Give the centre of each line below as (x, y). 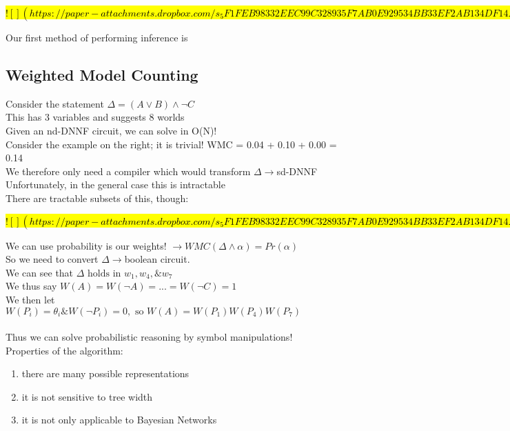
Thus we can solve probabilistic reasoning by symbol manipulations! (149, 337)
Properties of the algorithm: (64, 350)
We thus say (31, 286)
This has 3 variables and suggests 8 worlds (95, 117)
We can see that (40, 272)
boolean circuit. (157, 259)
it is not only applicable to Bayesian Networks (119, 420)
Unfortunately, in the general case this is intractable (115, 184)
